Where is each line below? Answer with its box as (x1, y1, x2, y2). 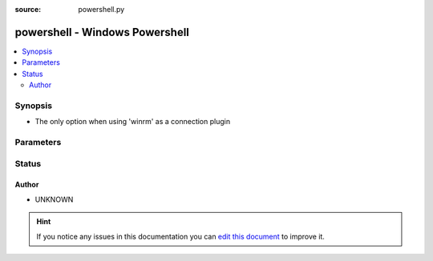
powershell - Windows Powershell (14, 25, 190, 39)
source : (14, 5, 42, 14)
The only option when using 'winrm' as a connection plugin (34, 117, 231, 126)
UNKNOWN (34, 195, 74, 204)
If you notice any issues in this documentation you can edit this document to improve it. (36, 231, 325, 241)
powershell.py (78, 5, 125, 14)
